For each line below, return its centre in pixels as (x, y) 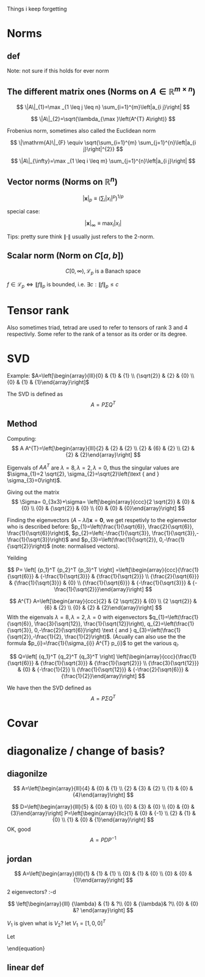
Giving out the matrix (33, 492)
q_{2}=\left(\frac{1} (171, 624)
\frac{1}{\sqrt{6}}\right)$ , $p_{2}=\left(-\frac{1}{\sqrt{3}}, (79, 533)
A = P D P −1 (103, 839)
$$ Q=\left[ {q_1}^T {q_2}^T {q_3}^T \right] (62, 657)
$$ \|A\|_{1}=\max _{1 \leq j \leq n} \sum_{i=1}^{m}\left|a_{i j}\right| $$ (103, 107)
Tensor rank (38, 311)
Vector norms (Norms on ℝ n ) (62, 181)
